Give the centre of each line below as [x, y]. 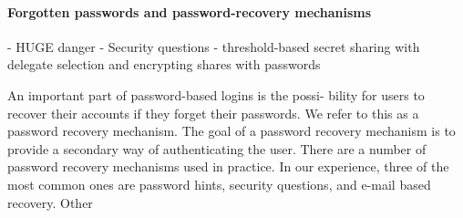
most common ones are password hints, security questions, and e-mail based [219, 184]
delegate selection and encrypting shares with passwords [164, 64]
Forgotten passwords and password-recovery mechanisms [190, 11]
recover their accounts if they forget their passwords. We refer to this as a [213, 113]
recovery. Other [50, 202]
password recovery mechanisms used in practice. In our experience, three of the [228, 166]
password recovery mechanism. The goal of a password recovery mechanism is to [231, 131]
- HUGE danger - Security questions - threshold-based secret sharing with [214, 46]
